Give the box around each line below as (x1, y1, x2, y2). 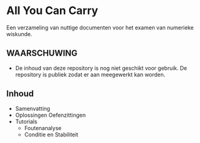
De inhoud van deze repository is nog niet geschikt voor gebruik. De (15, 64, 188, 71)
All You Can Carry (6, 4, 98, 18)
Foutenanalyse (24, 124, 62, 131)
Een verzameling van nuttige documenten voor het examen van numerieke (6, 24, 194, 31)
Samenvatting (15, 105, 51, 112)
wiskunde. (6, 30, 32, 37)
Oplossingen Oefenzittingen (15, 111, 86, 119)
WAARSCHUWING (6, 48, 78, 59)
